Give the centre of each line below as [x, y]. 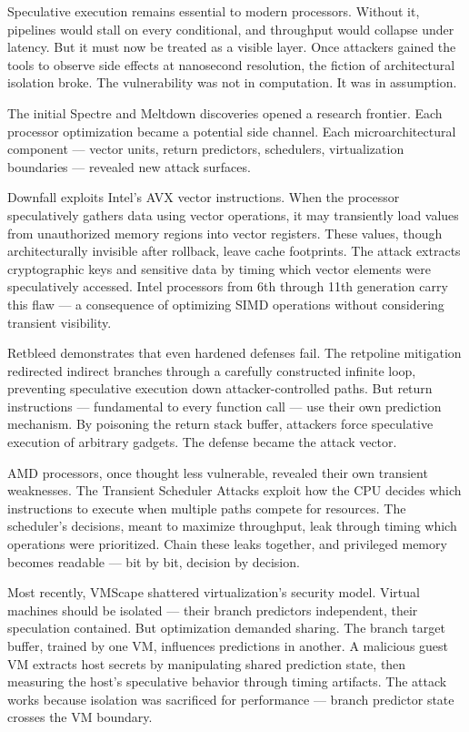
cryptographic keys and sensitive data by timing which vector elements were [219, 268]
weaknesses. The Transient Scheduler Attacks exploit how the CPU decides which [234, 490]
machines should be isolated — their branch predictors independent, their [213, 610]
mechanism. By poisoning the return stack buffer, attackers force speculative [220, 424]
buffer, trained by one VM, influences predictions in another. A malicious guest [228, 646]
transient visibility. [60, 322]
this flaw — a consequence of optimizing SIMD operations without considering [226, 304]
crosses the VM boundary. [80, 717]
